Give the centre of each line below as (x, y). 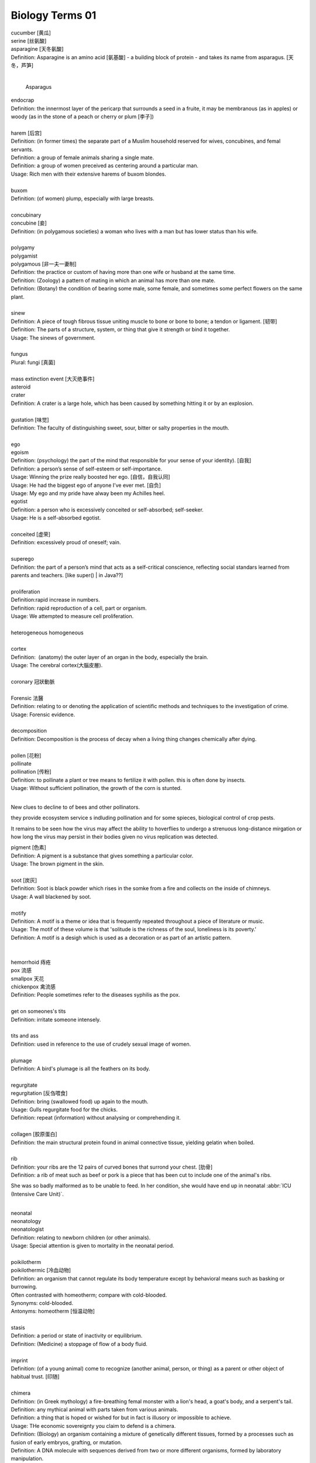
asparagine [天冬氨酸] (37, 49)
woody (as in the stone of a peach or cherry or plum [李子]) (83, 116)
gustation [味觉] (30, 420)
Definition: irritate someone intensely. (56, 1019)
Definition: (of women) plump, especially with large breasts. (83, 198)
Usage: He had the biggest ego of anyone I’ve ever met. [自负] (86, 485)
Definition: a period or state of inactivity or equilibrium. (77, 1336)
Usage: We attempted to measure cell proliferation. (72, 616)
